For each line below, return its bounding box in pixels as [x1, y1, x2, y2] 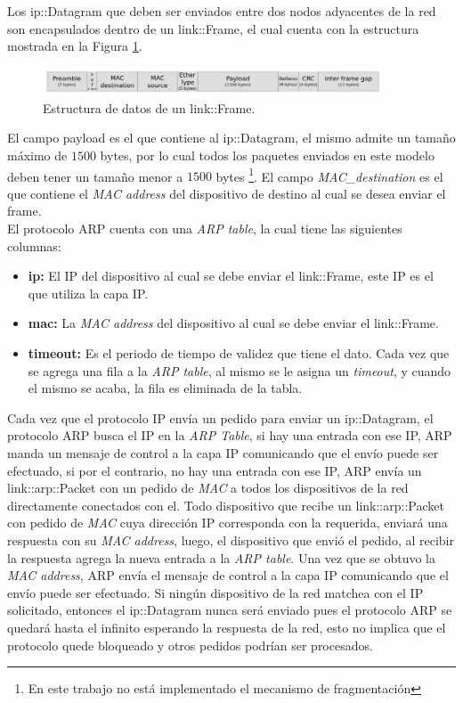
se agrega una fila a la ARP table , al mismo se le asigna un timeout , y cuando [28, 361, 451, 380]
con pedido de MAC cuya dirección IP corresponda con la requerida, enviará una [7, 513, 448, 532]
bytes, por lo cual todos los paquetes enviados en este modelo [100, 146, 435, 165]
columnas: [7, 236, 61, 255]
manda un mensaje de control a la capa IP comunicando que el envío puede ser [7, 444, 439, 462]
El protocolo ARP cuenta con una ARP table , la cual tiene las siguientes [7, 219, 402, 238]
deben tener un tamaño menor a [7, 167, 183, 185]
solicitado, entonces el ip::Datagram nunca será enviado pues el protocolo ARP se [7, 601, 452, 619]
